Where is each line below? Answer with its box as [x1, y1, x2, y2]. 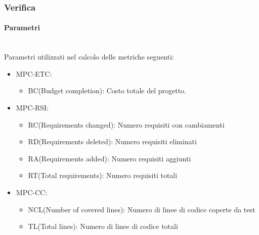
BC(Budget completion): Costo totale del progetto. [28, 85, 186, 96]
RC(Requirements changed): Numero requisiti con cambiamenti [28, 119, 225, 130]
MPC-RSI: [16, 102, 49, 113]
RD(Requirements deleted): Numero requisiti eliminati [28, 136, 197, 147]
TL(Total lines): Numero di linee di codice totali [28, 221, 178, 231]
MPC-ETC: [16, 68, 52, 79]
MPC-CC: [16, 187, 48, 197]
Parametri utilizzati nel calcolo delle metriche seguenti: [4, 51, 174, 62]
